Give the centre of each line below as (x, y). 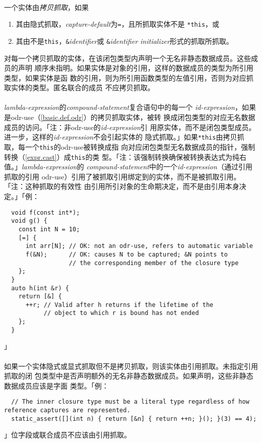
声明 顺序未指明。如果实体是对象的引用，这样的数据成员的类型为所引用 (136, 68)
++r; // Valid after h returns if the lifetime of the (119, 305)
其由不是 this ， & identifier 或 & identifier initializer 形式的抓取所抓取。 (124, 41)
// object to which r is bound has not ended (121, 313)
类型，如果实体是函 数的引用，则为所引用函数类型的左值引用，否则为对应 (125, 77)
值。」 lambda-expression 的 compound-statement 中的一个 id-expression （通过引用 (128, 167)
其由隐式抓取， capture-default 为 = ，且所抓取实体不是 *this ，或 (118, 24)
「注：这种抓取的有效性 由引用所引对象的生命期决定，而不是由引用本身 (122, 186)
